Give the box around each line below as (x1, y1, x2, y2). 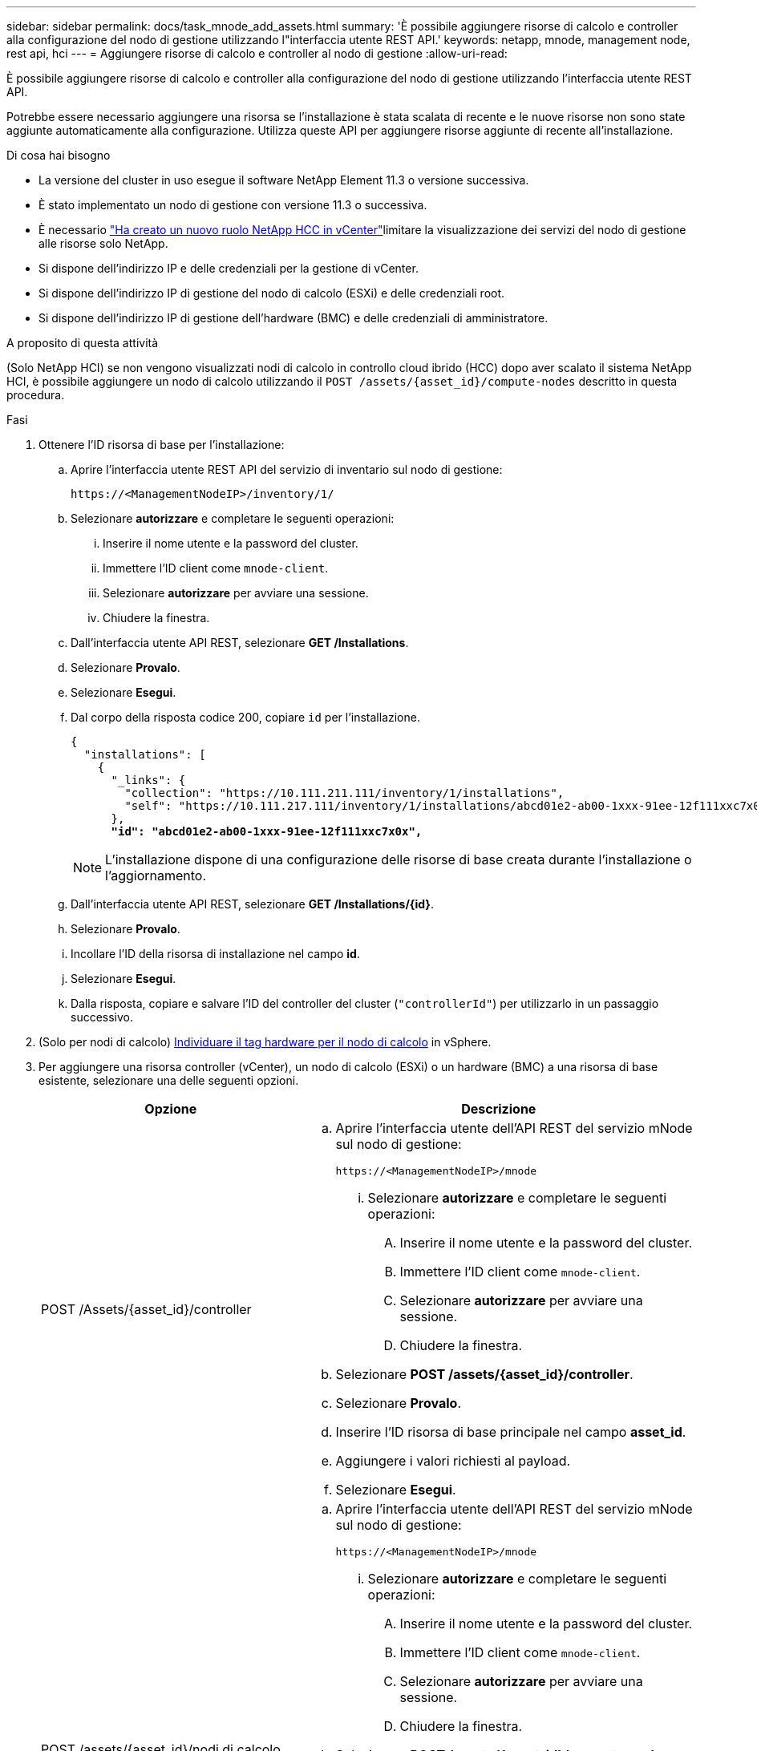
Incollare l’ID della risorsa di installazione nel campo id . (71, 947, 360, 960)
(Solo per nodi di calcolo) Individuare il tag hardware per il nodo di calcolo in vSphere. (38, 1035, 492, 1049)
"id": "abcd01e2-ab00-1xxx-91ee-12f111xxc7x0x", (111, 825, 423, 838)
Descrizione (461, 1101, 536, 1117)
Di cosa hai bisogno (6, 148, 111, 162)
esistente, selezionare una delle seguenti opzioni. (38, 1074, 299, 1087)
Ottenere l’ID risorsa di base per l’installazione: (38, 438, 285, 451)
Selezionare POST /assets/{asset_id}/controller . (335, 1366, 634, 1382)
